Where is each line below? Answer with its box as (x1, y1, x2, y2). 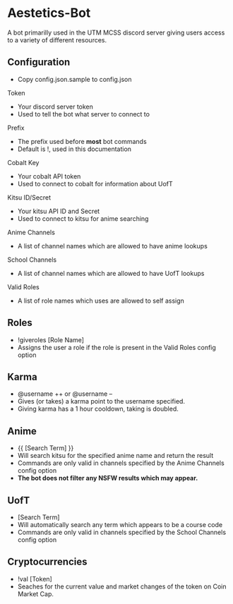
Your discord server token (17, 102, 94, 111)
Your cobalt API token (17, 171, 81, 181)
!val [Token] (17, 574, 53, 583)
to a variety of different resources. (7, 35, 107, 44)
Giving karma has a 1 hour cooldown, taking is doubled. (17, 404, 179, 413)
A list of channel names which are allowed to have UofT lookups (17, 269, 205, 277)
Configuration (7, 56, 71, 68)
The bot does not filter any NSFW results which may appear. (17, 474, 198, 483)
